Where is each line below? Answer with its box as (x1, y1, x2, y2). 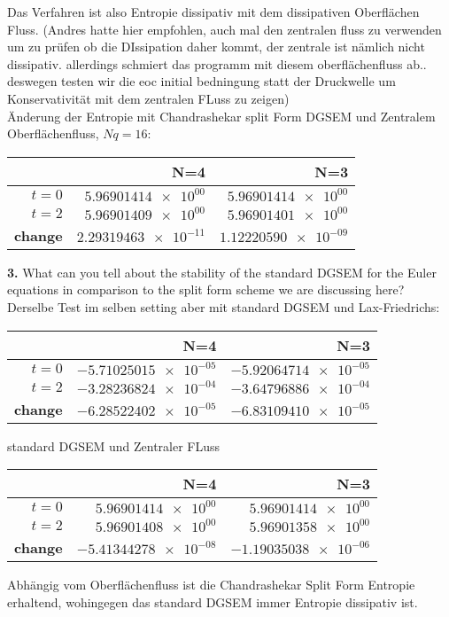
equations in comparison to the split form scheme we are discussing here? (7, 280, 405, 299)
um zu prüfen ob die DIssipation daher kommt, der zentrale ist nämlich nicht (7, 37, 425, 56)
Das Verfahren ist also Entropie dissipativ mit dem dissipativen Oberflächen (7, 3, 420, 20)
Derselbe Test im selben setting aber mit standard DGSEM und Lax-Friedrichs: (7, 297, 440, 316)
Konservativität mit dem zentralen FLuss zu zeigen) (7, 89, 290, 107)
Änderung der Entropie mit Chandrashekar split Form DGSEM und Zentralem (7, 106, 436, 125)
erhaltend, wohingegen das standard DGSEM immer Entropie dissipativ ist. (7, 592, 418, 611)
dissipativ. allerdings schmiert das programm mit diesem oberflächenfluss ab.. (7, 54, 427, 73)
